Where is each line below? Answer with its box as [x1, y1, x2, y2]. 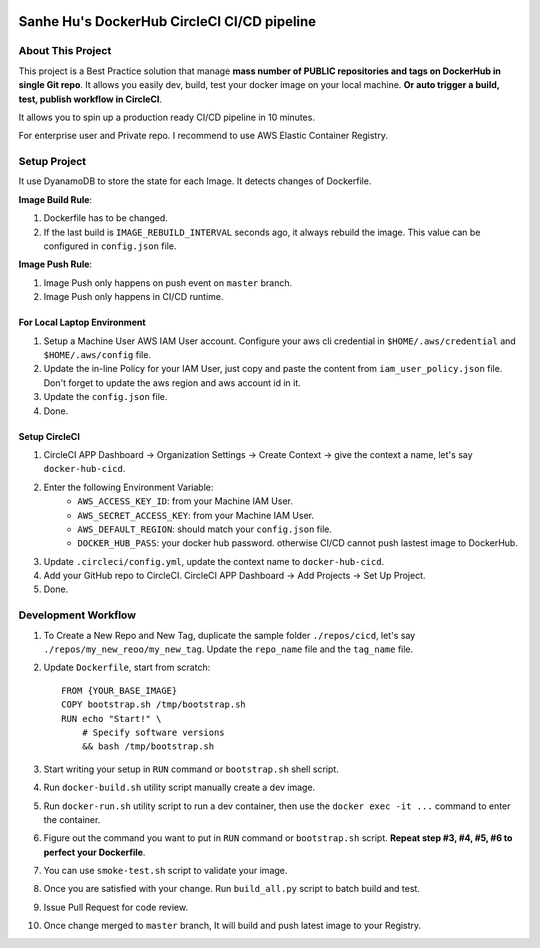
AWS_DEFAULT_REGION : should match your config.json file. [77, 523, 333, 535]
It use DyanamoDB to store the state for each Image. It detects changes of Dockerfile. [18, 175, 372, 187]
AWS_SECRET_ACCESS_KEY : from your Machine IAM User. [77, 509, 315, 521]
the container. [43, 813, 101, 825]
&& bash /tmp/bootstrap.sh [81, 741, 215, 752]
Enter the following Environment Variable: [43, 481, 214, 493]
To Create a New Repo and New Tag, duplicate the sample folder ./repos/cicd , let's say [43, 629, 416, 641]
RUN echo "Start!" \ [61, 713, 162, 724]
